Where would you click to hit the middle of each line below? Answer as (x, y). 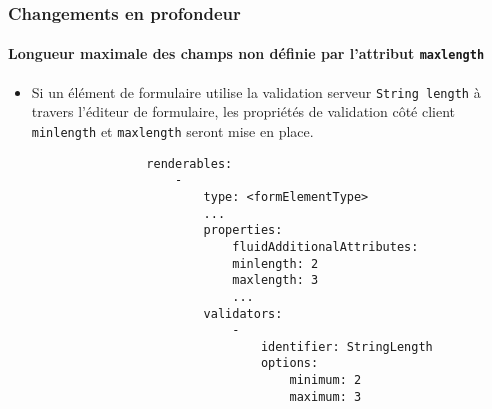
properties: (243, 230)
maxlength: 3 (275, 280)
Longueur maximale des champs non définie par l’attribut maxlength (246, 53)
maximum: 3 (325, 396)
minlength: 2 (275, 263)
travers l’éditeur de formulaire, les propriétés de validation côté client (243, 111)
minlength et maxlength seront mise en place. (172, 130)
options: (289, 363)
